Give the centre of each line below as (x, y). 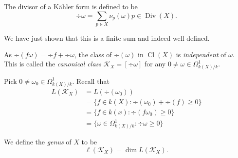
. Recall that (91, 81)
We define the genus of (38, 142)
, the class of (93, 54)
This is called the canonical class (53, 64)
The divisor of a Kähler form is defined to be (71, 6)
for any (155, 64)
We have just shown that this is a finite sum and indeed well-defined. (107, 38)
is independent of (201, 54)
